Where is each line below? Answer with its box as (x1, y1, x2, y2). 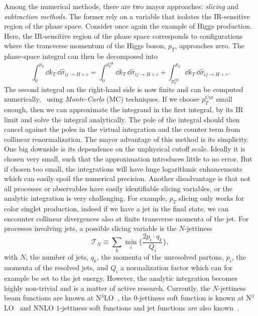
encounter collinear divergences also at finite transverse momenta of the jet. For (4, 213, 249, 223)
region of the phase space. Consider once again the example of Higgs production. (4, 21, 252, 31)
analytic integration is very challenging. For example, (4, 193, 168, 203)
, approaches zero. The (175, 40, 244, 51)
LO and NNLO (4, 302, 54, 312)
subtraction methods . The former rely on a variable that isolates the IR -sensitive (4, 11, 250, 21)
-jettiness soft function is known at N (137, 292, 251, 303)
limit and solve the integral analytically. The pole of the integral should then (4, 114, 240, 124)
